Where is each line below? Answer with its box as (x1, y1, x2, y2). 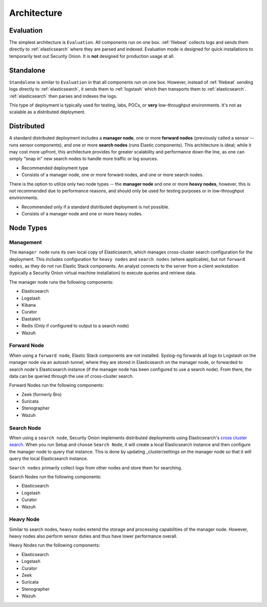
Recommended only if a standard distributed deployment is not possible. (21, 203, 170, 210)
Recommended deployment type (21, 165, 89, 171)
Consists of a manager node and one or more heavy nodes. (21, 211, 143, 217)
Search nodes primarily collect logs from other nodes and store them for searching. (9, 464, 182, 470)
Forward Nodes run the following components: (9, 382, 104, 388)
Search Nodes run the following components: (9, 473, 102, 480)
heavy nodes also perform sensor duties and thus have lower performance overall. (9, 533, 178, 539)
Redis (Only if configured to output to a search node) (21, 323, 130, 329)
